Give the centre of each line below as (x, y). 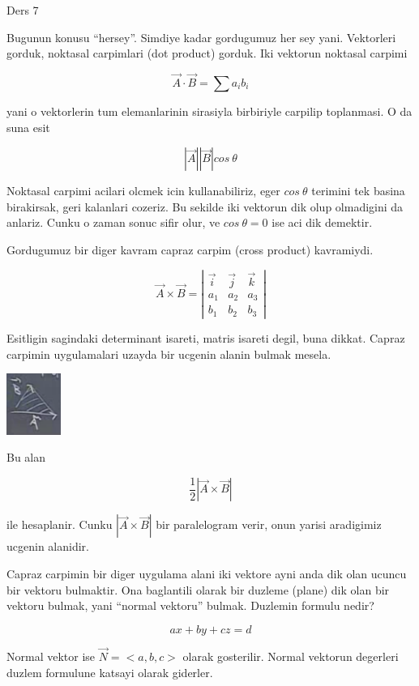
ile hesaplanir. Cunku (60, 524)
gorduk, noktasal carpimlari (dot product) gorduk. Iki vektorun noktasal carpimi (207, 53)
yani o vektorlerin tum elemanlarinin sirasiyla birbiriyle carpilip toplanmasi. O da (209, 111)
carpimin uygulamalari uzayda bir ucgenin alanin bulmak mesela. (169, 354)
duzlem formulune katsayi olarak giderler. (110, 672)
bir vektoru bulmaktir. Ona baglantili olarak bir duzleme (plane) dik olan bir (198, 589)
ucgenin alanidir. (48, 546)
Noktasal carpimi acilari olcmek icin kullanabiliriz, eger (143, 191)
